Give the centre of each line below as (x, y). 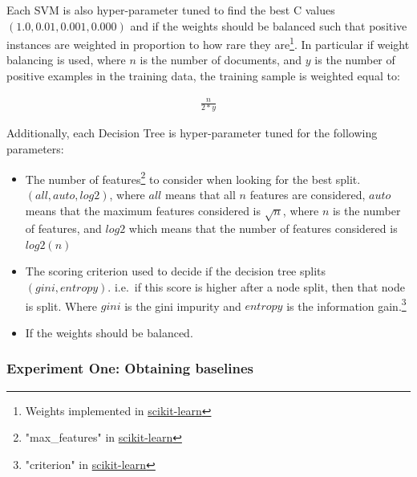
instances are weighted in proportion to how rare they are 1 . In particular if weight (208, 43)
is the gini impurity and (183, 306)
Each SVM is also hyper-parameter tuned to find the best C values (171, 10)
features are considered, (308, 194)
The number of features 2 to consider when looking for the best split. (193, 177)
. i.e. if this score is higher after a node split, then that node (256, 287)
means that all (200, 194)
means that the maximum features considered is (143, 210)
